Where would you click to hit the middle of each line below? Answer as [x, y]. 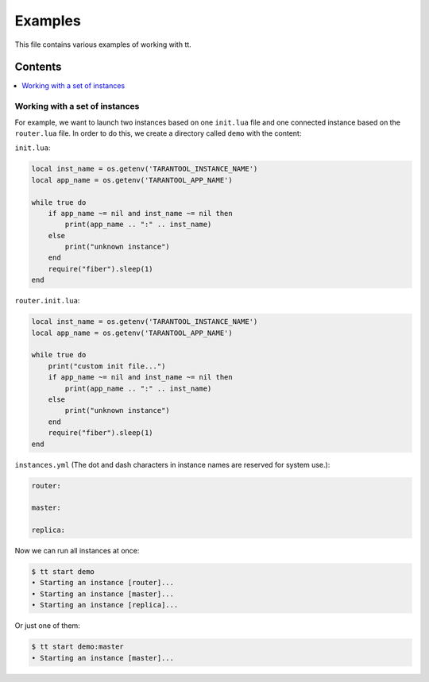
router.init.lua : [47, 301]
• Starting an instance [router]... [103, 583]
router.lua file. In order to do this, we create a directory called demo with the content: [158, 133]
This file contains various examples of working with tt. [103, 44]
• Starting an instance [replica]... [105, 605]
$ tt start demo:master [78, 647]
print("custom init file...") [107, 366]
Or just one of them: [48, 626]
